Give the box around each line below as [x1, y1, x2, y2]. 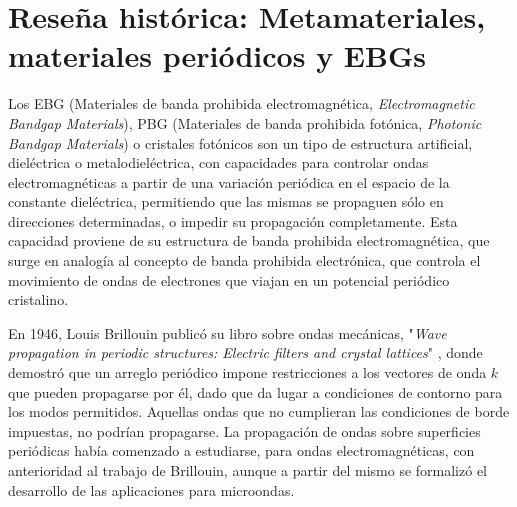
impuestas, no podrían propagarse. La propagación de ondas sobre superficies [8, 420, 481, 441]
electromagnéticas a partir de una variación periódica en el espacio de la [8, 171, 450, 192]
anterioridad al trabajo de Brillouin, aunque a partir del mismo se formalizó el [8, 460, 487, 480]
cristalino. [8, 289, 69, 310]
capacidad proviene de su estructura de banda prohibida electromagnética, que [8, 230, 490, 251]
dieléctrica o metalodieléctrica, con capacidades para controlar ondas [8, 152, 429, 173]
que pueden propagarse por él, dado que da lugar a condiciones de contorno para [8, 381, 503, 402]
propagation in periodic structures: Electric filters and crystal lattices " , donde [8, 342, 483, 363]
